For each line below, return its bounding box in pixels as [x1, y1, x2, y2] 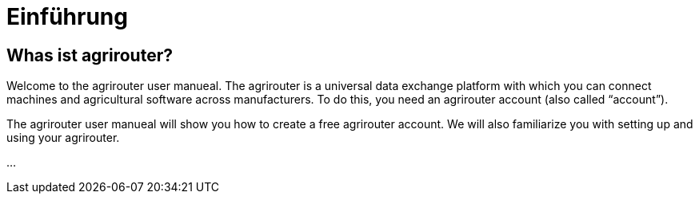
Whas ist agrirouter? [6, 45, 173, 65]
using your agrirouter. [6, 131, 120, 145]
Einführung [6, 3, 128, 30]
